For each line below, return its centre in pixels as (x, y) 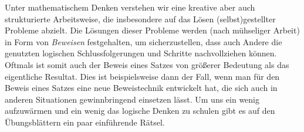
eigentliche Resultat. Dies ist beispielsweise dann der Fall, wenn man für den (142, 76)
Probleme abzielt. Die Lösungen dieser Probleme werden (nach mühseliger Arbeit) (152, 30)
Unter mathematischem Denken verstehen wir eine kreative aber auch (130, 7)
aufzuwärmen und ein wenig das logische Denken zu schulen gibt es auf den (140, 111)
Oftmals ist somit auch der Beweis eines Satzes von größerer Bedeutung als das (147, 64)
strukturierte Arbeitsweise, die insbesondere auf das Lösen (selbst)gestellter (140, 18)
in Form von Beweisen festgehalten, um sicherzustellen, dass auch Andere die (143, 41)
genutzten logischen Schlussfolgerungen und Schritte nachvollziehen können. (141, 53)
